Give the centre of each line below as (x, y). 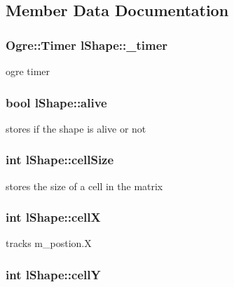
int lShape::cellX (53, 217)
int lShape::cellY (53, 274)
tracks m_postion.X (49, 243)
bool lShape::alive (56, 102)
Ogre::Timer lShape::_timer (87, 45)
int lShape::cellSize (60, 160)
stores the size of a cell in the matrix (84, 186)
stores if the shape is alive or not (76, 128)
